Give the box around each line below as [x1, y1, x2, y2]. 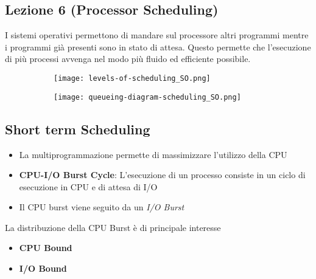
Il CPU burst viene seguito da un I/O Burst [19, 201, 184, 213]
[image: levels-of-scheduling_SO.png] [54, 74, 211, 83]
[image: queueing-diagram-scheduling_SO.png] [54, 92, 241, 102]
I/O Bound [19, 262, 67, 275]
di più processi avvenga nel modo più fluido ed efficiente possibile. [5, 52, 251, 65]
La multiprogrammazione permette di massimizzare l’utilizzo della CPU [19, 148, 287, 160]
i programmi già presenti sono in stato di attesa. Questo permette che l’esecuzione [5, 40, 311, 53]
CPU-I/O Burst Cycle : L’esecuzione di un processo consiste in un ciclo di [19, 168, 306, 181]
